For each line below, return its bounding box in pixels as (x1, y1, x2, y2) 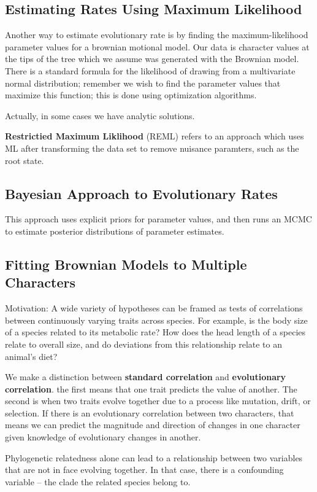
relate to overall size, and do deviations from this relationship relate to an (5, 337, 283, 350)
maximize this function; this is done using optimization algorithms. (5, 88, 257, 101)
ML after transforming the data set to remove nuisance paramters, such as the (5, 141, 299, 154)
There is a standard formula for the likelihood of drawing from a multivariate (5, 64, 296, 77)
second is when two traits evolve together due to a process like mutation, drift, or (5, 394, 311, 407)
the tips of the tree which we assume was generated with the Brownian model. (5, 52, 299, 65)
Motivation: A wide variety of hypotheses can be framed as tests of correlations (5, 302, 303, 314)
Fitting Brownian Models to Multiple (5, 254, 247, 273)
